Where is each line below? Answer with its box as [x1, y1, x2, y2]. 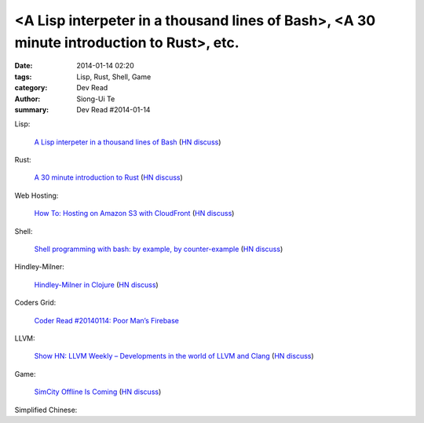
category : [14, 83, 48, 93]
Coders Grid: [14, 298, 57, 308]
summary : [14, 104, 49, 114]
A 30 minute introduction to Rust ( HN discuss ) [34, 173, 184, 182]
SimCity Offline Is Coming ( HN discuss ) [34, 387, 162, 396]
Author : [14, 94, 41, 104]
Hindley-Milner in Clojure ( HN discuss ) [34, 279, 159, 290]
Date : [14, 61, 33, 71]
